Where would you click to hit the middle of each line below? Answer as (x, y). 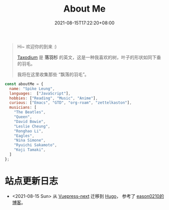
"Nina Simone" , (30, 140)
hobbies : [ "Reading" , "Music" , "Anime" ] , (54, 98)
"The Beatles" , (30, 112)
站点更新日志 (32, 181)
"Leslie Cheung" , (32, 126)
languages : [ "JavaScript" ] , (40, 93)
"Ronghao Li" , (29, 131)
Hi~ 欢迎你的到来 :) (37, 47)
